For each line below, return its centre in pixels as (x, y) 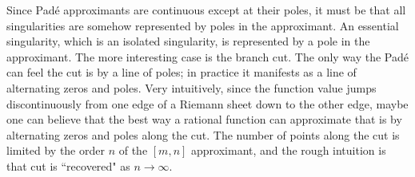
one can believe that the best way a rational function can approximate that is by (204, 119)
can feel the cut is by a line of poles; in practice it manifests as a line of (182, 72)
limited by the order (56, 150)
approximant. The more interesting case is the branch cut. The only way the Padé (207, 56)
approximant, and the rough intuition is (289, 150)
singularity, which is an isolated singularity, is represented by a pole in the (188, 41)
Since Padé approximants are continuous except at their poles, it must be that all (206, 10)
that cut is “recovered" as (68, 165)
